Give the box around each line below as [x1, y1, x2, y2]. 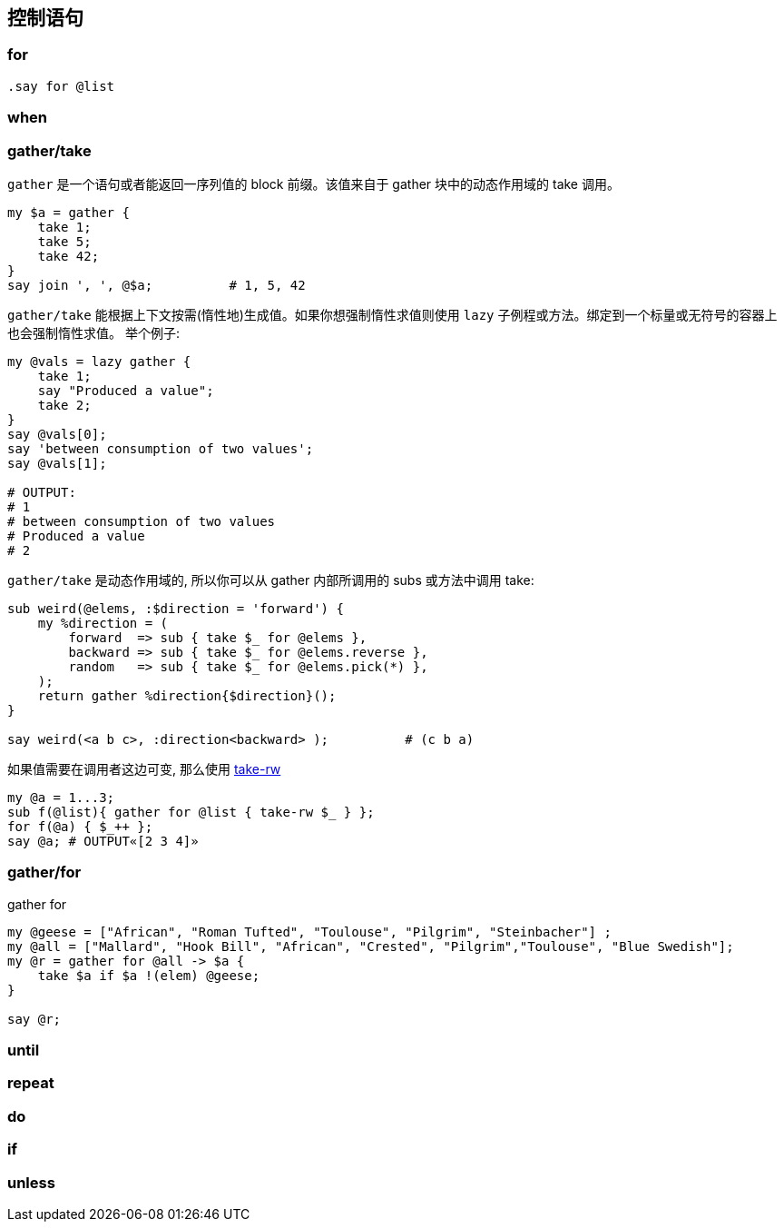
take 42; [37, 248, 100, 263]
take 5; [37, 233, 92, 249]
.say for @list [7, 78, 115, 94]
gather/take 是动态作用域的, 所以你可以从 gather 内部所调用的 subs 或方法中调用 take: [7, 571, 534, 588]
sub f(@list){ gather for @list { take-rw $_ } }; [7, 804, 375, 819]
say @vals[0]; [7, 426, 107, 441]
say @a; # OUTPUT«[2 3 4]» [7, 833, 199, 848]
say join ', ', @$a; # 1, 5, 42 [7, 277, 306, 292]
